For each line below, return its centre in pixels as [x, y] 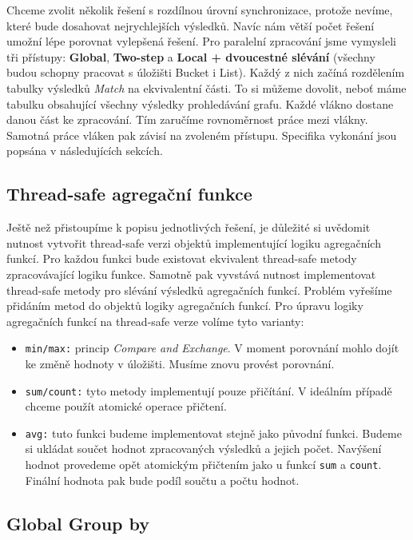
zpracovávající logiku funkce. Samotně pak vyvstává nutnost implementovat [191, 274]
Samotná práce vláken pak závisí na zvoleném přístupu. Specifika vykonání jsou [202, 135]
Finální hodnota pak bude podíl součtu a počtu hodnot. [162, 480]
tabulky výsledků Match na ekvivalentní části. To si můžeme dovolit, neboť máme [206, 87]
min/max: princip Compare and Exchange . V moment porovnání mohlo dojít [212, 348]
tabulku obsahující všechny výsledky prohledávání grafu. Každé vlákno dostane [200, 103]
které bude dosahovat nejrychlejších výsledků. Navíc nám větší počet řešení [191, 25]
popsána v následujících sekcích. [85, 151]
